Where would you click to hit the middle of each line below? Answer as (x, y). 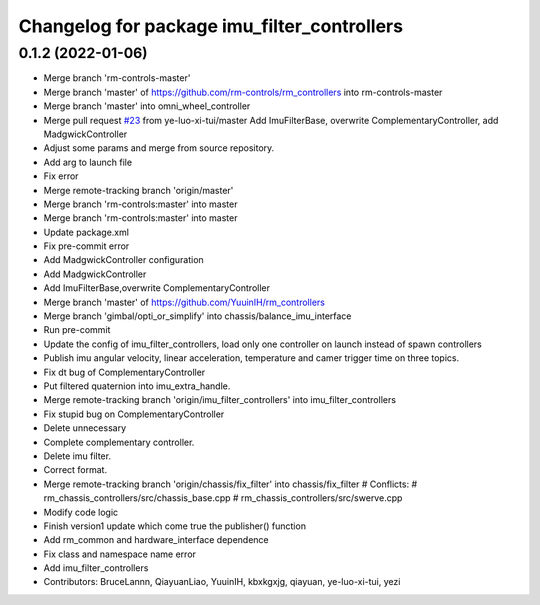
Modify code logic (81, 512)
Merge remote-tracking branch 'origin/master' (138, 190)
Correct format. (75, 470)
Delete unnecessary (85, 428)
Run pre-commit (77, 330)
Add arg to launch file (88, 162)
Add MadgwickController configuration (123, 260)
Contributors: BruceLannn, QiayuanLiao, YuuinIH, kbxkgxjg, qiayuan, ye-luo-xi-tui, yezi (222, 582)
